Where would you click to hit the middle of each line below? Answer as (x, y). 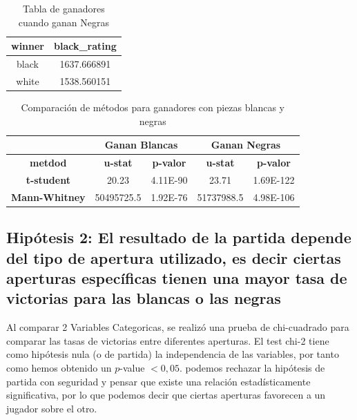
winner (28, 46)
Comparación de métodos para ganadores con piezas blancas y (153, 107)
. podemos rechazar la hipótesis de (252, 367)
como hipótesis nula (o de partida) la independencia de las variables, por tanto (173, 354)
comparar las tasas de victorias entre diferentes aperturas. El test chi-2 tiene (168, 340)
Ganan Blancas (141, 145)
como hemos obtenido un (59, 367)
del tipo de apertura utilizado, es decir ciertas (174, 257)
